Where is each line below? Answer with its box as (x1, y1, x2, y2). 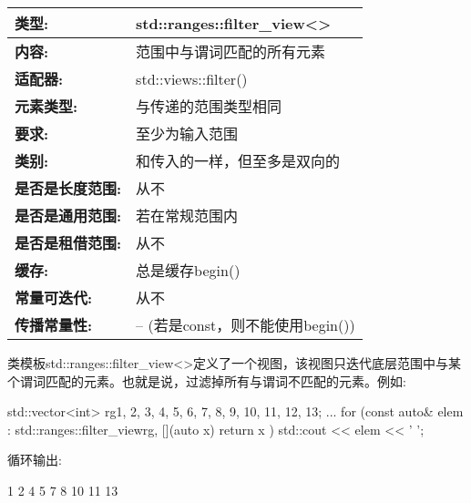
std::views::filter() (136, 67, 248, 89)
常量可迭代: (15, 287, 93, 308)
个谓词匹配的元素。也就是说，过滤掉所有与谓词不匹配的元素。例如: (7, 371, 406, 390)
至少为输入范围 (136, 123, 239, 144)
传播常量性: (15, 314, 93, 335)
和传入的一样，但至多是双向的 (136, 150, 341, 171)
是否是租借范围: (15, 232, 122, 253)
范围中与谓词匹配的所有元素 (136, 41, 326, 62)
